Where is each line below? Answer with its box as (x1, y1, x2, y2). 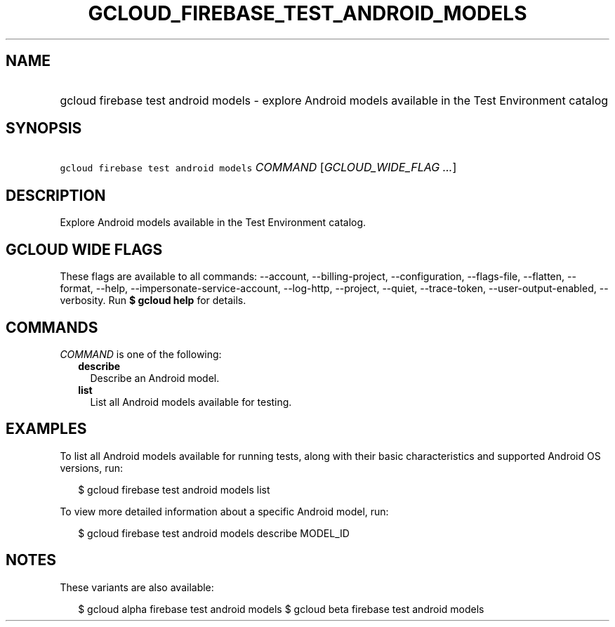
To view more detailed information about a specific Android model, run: (60, 505, 389, 517)
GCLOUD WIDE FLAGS (6, 240, 163, 258)
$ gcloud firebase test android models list (78, 483, 270, 496)
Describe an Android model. (90, 371, 220, 384)
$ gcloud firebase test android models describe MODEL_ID (78, 527, 350, 539)
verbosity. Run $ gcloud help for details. (60, 294, 246, 307)
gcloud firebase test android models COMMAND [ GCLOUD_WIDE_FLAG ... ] (60, 160, 457, 175)
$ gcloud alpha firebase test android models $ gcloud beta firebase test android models (78, 602, 484, 615)
